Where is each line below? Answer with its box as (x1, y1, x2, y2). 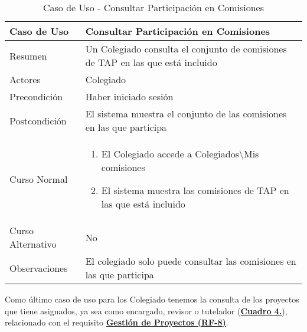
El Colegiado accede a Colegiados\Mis (101, 147, 259, 160)
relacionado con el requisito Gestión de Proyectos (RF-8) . (5, 316, 228, 328)
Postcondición (9, 113, 67, 127)
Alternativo (9, 237, 57, 251)
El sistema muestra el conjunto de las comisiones (85, 107, 287, 120)
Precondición (9, 90, 63, 103)
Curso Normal (9, 172, 68, 186)
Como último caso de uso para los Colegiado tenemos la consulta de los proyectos (5, 293, 299, 305)
